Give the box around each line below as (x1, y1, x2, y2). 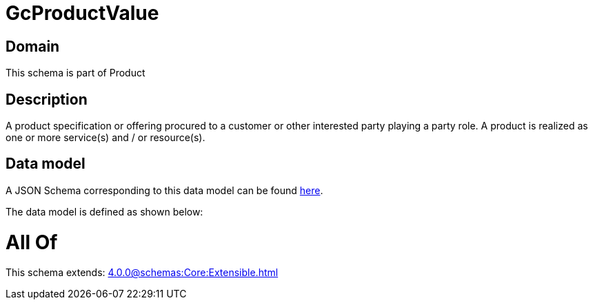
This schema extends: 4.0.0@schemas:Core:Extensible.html (6, 266, 279, 279)
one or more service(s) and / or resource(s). (6, 132, 205, 144)
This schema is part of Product (6, 67, 145, 79)
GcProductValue (6, 1, 159, 25)
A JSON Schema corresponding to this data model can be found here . (6, 184, 323, 196)
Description (6, 90, 88, 108)
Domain (6, 37, 60, 55)
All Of (6, 230, 58, 254)
